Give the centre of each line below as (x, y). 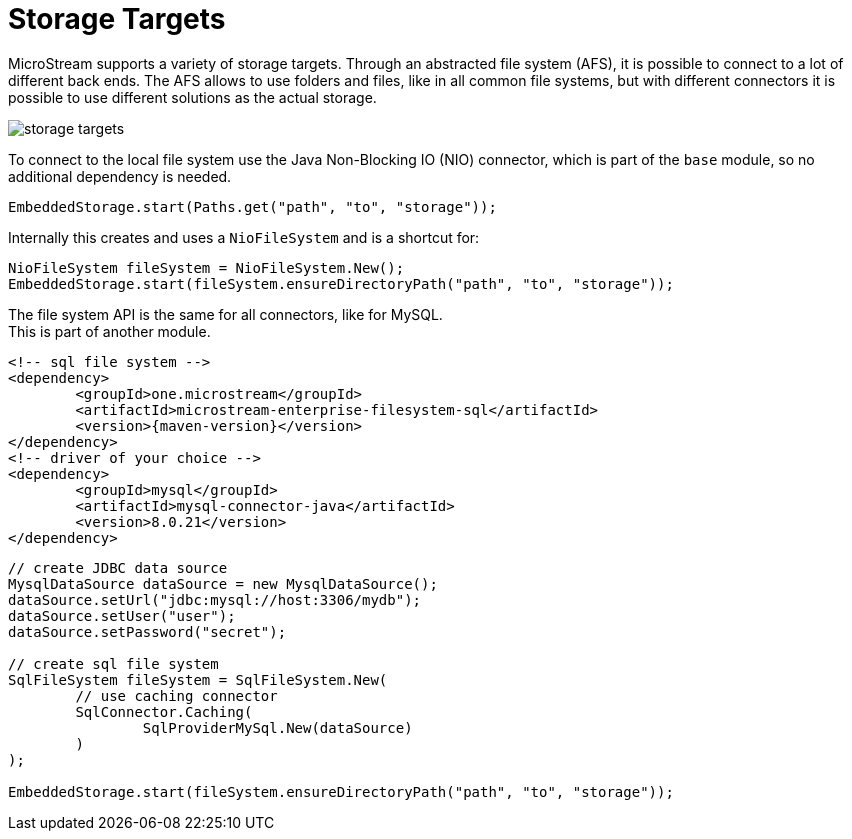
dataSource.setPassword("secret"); (147, 631)
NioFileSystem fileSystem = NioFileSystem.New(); (206, 267)
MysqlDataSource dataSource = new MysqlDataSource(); (223, 583)
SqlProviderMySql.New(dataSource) (277, 727)
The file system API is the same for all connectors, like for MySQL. (225, 314)
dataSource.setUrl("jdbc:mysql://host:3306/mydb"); (215, 599)
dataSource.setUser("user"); (122, 615)
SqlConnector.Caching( (164, 711)
